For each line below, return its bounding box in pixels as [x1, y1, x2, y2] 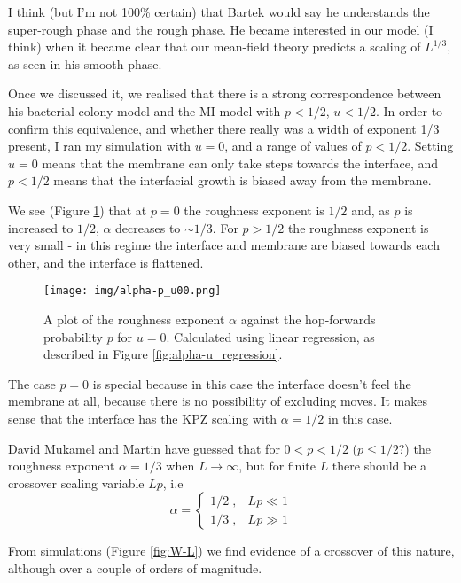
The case [8, 374, 56, 393]
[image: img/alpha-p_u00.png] [43, 284, 222, 298]
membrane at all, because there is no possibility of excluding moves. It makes [8, 392, 427, 410]
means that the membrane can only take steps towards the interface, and [42, 153, 439, 172]
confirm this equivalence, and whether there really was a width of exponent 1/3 [8, 119, 440, 137]
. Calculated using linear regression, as [166, 327, 375, 346]
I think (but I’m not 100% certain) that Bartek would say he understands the [8, 3, 430, 20]
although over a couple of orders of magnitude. [8, 558, 262, 577]
